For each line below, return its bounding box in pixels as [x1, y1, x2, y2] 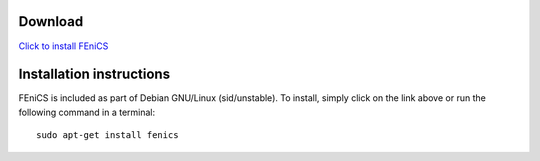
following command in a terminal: [18, 106, 155, 118]
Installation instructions [18, 66, 170, 83]
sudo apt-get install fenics [36, 130, 179, 141]
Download [18, 13, 84, 30]
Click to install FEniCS [18, 40, 109, 52]
